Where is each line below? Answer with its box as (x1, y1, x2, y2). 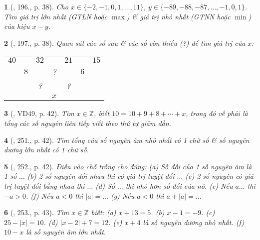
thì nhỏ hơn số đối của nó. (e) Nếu (125, 180, 233, 191)
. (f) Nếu (25, 190, 54, 201)
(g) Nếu (110, 190, 135, 201)
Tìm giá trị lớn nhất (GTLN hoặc (4, 11, 107, 21)
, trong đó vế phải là (186, 108, 248, 119)
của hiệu (4, 21, 30, 31)
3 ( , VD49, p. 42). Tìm (4, 108, 74, 119)
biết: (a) (91, 207, 116, 218)
